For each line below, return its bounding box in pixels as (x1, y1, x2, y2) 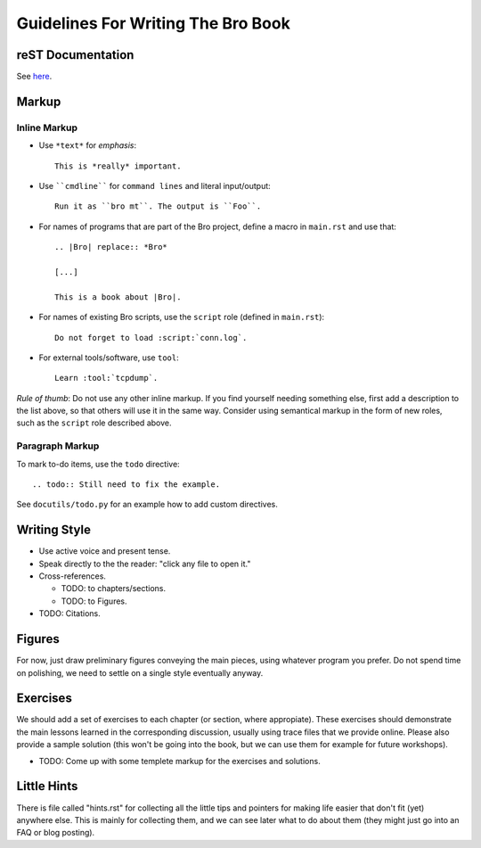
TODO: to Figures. (61, 596, 128, 606)
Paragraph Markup (16, 440, 100, 452)
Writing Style (16, 523, 91, 538)
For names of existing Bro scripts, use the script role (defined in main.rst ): (38, 312, 325, 323)
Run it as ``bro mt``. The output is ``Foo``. (54, 202, 262, 211)
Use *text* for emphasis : (38, 140, 137, 151)
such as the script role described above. (16, 417, 172, 428)
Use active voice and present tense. (38, 546, 171, 556)
